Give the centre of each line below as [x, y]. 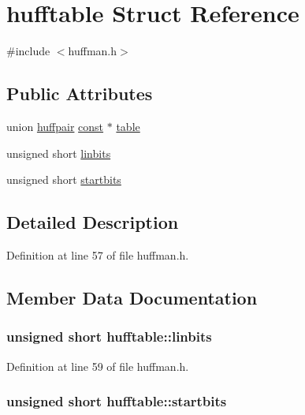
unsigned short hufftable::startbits [117, 401]
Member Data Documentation [132, 297]
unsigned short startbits [64, 179]
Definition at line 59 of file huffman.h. [98, 366]
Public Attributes [80, 93]
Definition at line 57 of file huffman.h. [98, 254]
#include [28, 51]
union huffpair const [55, 126]
